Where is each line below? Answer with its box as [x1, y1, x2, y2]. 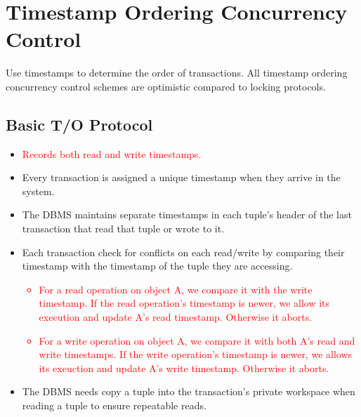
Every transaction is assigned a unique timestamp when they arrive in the [22, 170, 341, 185]
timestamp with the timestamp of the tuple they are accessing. [22, 258, 293, 273]
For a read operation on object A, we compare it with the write [39, 282, 313, 296]
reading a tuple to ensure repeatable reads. [22, 398, 206, 413]
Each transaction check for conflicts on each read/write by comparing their [22, 244, 345, 259]
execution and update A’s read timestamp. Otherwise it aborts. [39, 310, 313, 324]
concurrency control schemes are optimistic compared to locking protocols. [6, 79, 326, 93]
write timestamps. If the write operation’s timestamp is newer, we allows [39, 347, 353, 362]
